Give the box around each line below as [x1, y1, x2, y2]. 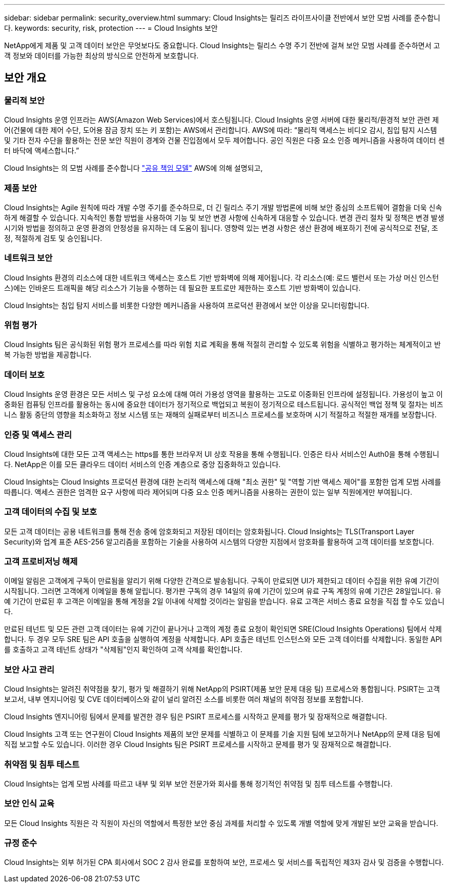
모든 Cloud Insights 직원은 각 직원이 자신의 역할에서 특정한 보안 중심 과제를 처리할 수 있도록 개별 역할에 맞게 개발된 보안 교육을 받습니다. [4, 818, 438, 828]
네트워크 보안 [4, 253, 53, 264]
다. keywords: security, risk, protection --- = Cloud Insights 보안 [4, 24, 218, 32]
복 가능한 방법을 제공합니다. [4, 350, 92, 359]
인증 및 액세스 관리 [4, 429, 72, 440]
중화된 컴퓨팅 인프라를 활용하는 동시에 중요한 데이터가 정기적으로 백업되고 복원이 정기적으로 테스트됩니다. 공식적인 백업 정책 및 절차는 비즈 [4, 400, 443, 409]
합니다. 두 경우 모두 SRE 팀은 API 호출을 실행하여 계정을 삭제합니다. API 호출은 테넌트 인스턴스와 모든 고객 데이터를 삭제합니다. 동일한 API [4, 635, 442, 644]
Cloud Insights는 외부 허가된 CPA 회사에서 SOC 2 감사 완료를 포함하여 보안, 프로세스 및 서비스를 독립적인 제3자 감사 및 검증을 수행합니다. [4, 858, 444, 867]
